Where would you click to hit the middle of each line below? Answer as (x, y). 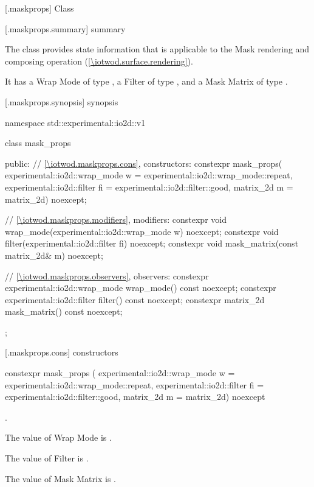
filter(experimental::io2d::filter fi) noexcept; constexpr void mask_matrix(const (152, 243)
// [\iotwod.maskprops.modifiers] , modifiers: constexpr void (116, 219)
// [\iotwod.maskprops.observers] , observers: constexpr (107, 275)
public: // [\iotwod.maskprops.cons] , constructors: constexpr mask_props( (144, 163)
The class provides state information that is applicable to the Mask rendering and (157, 49)
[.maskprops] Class (39, 8)
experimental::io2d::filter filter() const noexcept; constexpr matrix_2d (135, 299)
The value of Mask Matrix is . (60, 478)
